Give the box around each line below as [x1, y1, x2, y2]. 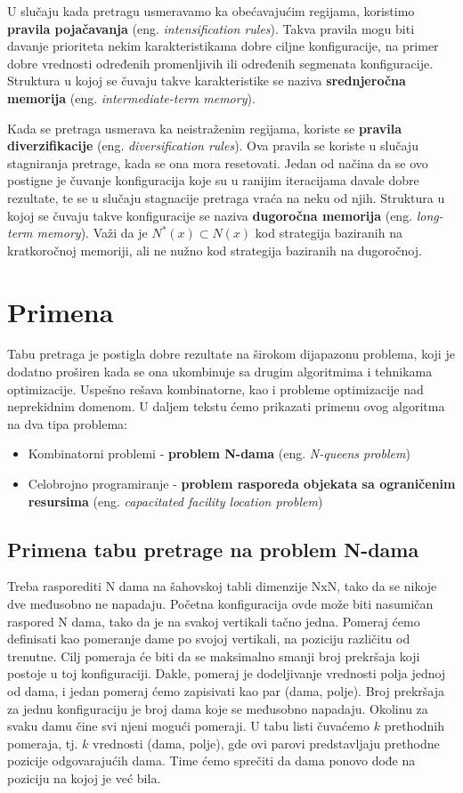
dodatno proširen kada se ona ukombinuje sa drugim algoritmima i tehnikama [7, 362, 433, 381]
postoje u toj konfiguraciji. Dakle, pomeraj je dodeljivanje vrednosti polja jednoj [7, 664, 446, 683]
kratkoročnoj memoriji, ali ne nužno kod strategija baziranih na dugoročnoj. [7, 240, 422, 259]
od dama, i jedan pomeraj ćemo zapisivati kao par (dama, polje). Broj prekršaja [7, 681, 444, 700]
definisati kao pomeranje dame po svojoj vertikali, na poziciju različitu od [7, 629, 410, 648]
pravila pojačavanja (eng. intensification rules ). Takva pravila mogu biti [7, 19, 415, 37]
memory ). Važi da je [37, 223, 148, 242]
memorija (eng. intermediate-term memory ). [7, 88, 256, 107]
